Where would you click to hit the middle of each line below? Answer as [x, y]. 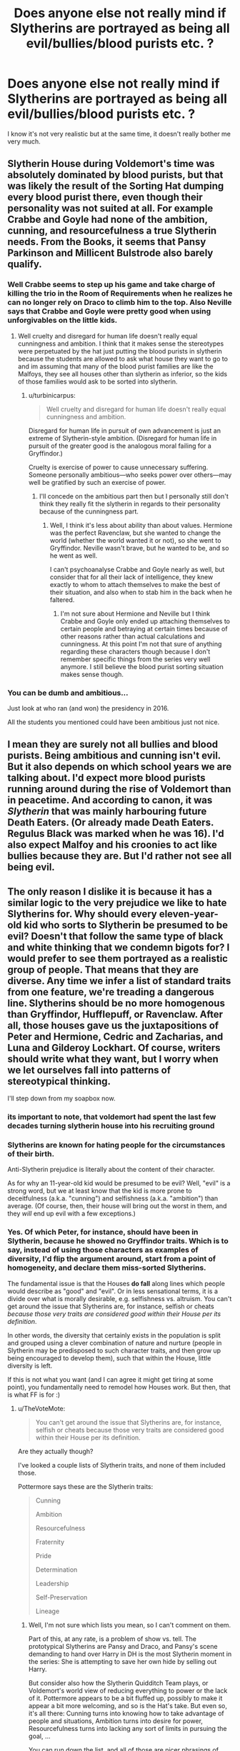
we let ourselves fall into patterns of [89, 1070]
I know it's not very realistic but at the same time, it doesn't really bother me [119, 134]
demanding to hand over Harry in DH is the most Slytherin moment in [130, 1654]
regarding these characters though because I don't [135, 651]
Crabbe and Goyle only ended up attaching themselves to [145, 621]
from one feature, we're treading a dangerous [111, 992]
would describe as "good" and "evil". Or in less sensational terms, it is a [113, 1291]
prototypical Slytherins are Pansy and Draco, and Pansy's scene [123, 1646]
